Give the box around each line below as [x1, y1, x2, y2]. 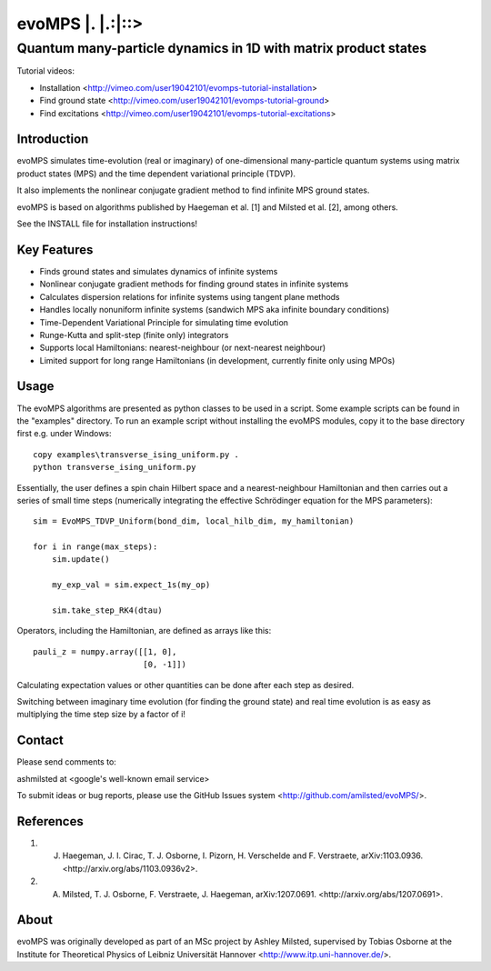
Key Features [16, 242, 94, 257]
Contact [16, 733, 64, 748]
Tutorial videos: [16, 65, 75, 76]
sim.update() [51, 555, 110, 565]
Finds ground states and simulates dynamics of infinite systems [39, 265, 278, 276]
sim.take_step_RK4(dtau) [51, 606, 163, 616]
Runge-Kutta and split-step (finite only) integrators [39, 329, 229, 340]
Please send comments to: [16, 756, 117, 767]
